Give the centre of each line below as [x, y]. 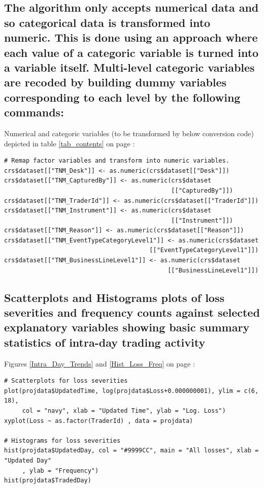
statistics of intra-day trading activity [105, 342]
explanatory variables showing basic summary [127, 327]
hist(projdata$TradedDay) [48, 481]
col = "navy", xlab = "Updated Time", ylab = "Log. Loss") [124, 411]
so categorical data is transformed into [107, 22]
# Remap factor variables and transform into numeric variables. [117, 161]
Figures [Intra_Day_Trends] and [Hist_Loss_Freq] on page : [100, 363]
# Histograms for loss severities [62, 440]
